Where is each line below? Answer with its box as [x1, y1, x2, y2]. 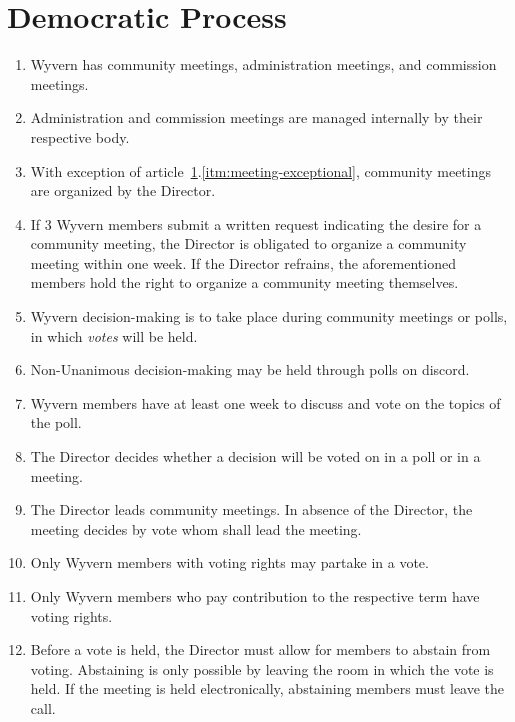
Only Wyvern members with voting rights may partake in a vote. [30, 552, 429, 573]
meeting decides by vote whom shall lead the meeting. [30, 518, 362, 539]
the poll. [30, 412, 82, 433]
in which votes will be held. [30, 325, 198, 346]
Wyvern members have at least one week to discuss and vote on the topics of [30, 392, 501, 413]
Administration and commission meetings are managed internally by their [30, 107, 483, 128]
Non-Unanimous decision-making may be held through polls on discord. [30, 359, 470, 380]
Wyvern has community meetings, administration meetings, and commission [30, 54, 497, 75]
